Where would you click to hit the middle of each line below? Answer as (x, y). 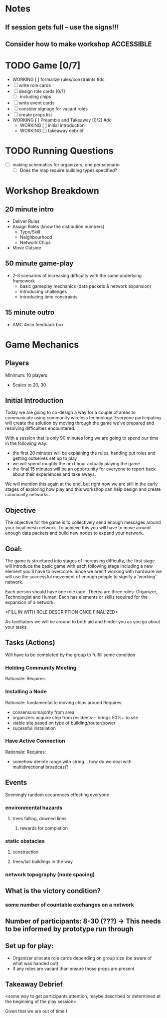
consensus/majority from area (43, 712)
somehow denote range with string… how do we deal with (72, 761)
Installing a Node (26, 692)
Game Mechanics (42, 345)
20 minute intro (29, 209)
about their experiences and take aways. (54, 474)
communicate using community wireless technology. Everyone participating (83, 418)
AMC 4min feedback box (38, 324)
